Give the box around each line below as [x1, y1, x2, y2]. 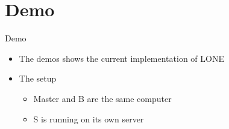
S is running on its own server [33, 112, 144, 125]
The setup [19, 72, 57, 85]
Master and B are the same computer [33, 92, 172, 104]
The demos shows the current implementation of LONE [19, 52, 224, 64]
